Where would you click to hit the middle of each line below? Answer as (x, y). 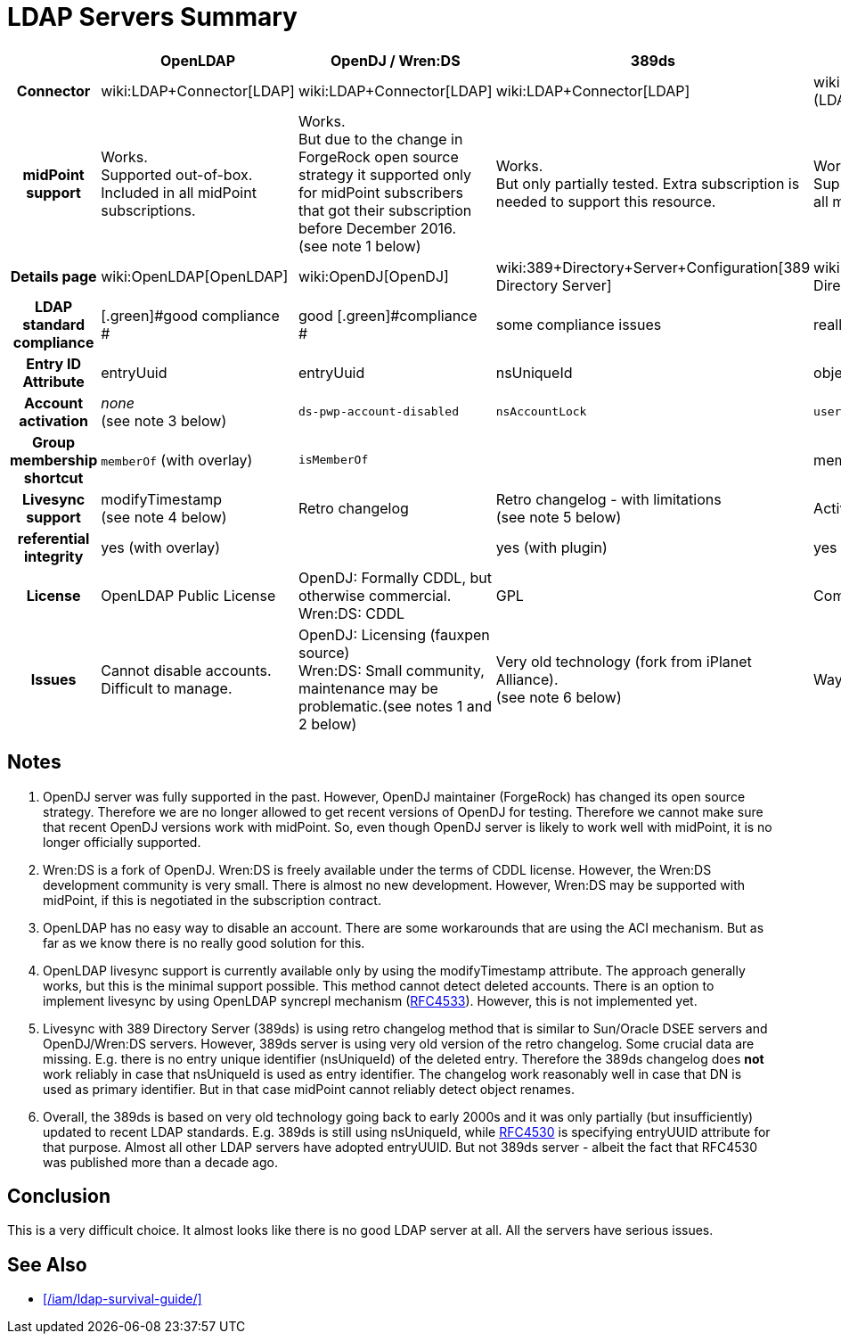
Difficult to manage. (167, 688)
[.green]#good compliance (190, 315)
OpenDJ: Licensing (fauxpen (394, 634)
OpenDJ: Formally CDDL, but (395, 577)
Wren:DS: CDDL (351, 613)
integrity (53, 556)
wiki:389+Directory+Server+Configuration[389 (653, 267)
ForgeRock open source (378, 156)
